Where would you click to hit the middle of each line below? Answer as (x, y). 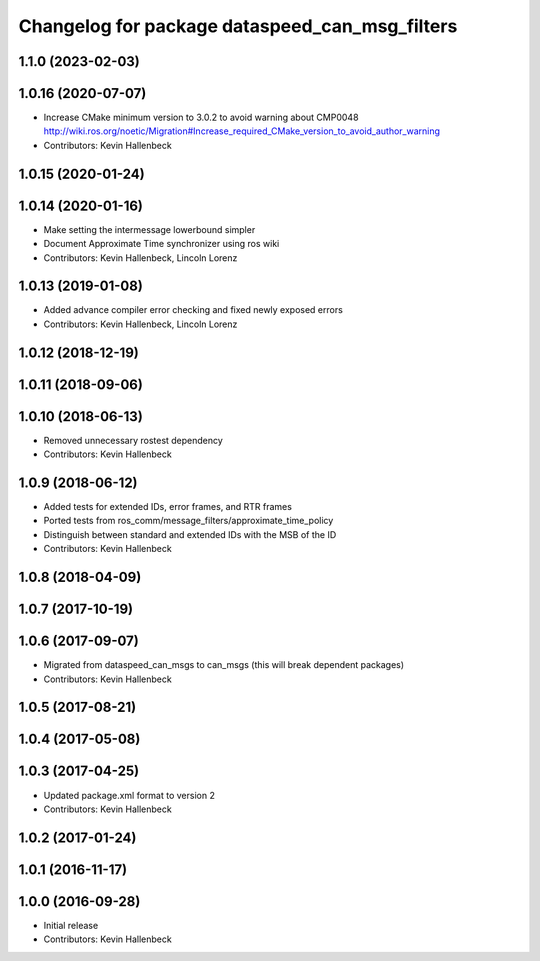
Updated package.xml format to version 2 (129, 795)
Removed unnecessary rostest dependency (133, 440)
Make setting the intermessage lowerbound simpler (149, 229)
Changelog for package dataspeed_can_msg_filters (238, 26)
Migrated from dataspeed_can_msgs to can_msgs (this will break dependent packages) (224, 665)
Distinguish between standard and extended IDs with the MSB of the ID (190, 534)
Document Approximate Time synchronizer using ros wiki (161, 244)
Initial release (71, 925)
